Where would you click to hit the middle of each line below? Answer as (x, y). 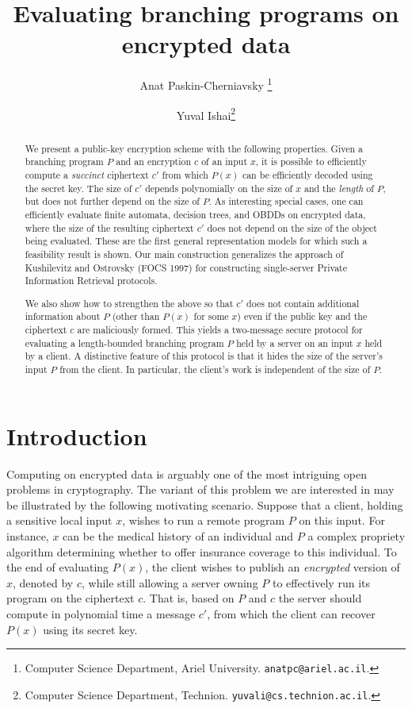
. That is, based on (189, 598)
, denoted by (43, 582)
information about (63, 316)
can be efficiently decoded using (307, 174)
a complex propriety (357, 535)
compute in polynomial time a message (101, 613)
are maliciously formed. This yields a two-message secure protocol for (220, 330)
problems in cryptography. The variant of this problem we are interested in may (200, 489)
